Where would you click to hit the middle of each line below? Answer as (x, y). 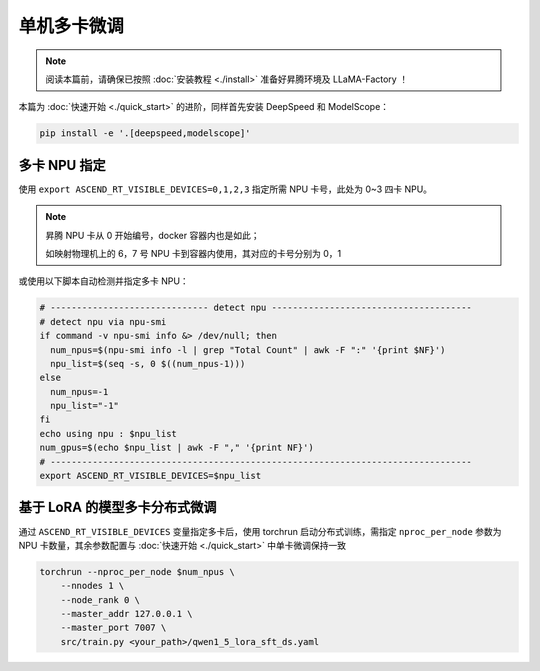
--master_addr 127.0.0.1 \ (127, 614)
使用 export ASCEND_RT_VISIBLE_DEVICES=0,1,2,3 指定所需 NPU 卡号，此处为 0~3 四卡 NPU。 (225, 189)
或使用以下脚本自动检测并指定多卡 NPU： (103, 281)
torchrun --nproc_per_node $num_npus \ (137, 571)
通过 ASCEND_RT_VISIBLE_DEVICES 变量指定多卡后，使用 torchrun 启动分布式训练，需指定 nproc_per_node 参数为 (260, 531)
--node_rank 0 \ (100, 599)
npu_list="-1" (85, 406)
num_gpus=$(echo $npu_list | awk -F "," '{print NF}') (176, 448)
